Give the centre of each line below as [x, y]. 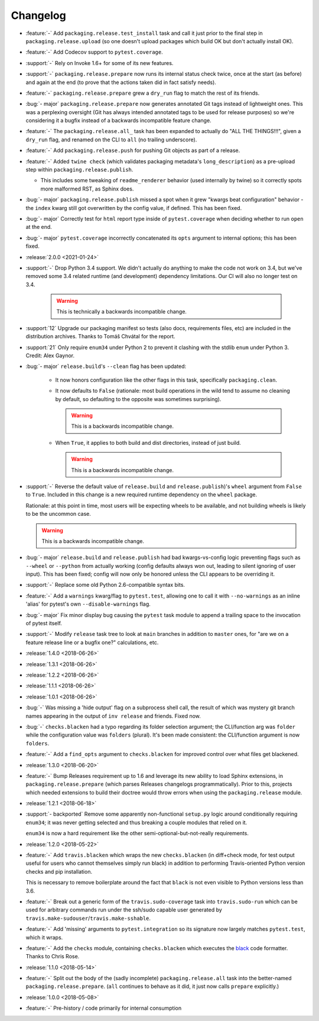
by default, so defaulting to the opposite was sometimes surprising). [138, 399]
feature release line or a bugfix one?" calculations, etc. [92, 642]
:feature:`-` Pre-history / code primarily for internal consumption [104, 1008]
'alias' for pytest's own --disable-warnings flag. [88, 604]
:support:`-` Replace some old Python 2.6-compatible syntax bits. [105, 585]
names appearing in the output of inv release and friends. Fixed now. [113, 716]
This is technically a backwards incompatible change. [122, 312]
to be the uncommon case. [58, 514]
